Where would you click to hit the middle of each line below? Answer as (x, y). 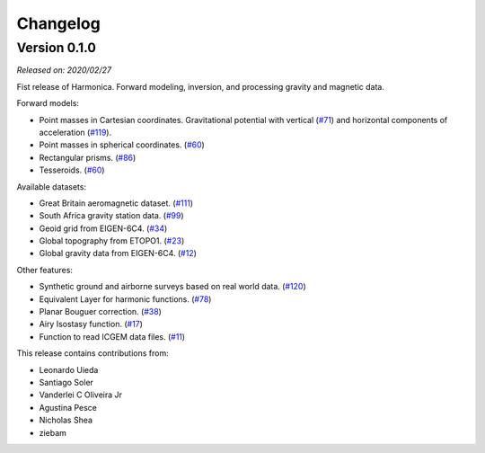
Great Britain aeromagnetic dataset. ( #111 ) (116, 203)
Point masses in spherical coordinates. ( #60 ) (122, 145)
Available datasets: (52, 187)
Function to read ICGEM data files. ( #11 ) (112, 336)
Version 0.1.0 (56, 48)
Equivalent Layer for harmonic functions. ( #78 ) (125, 299)
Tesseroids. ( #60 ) (72, 170)
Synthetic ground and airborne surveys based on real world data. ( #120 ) (172, 287)
